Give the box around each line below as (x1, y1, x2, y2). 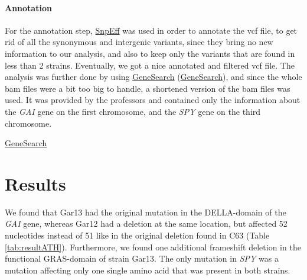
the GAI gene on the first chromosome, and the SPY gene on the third (5, 105, 261, 117)
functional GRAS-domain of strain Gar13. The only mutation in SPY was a (5, 252, 279, 265)
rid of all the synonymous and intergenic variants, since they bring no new (5, 36, 273, 48)
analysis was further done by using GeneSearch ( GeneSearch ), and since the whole (5, 70, 302, 83)
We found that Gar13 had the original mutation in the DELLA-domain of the (5, 205, 286, 218)
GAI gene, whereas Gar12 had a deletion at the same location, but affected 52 (5, 217, 288, 230)
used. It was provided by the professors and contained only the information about (5, 94, 301, 106)
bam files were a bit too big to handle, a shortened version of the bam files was (5, 82, 290, 94)
